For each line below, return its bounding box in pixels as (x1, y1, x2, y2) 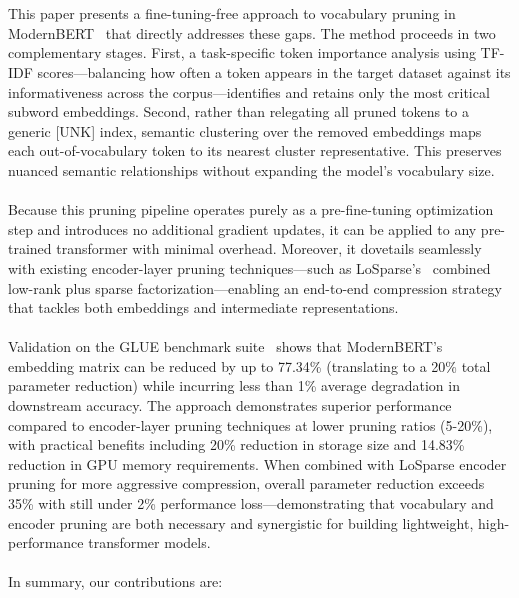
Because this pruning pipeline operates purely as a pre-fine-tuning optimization (8, 199, 494, 220)
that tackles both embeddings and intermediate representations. (8, 297, 399, 318)
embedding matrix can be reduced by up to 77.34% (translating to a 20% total (8, 355, 491, 376)
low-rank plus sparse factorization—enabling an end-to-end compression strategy (8, 277, 502, 298)
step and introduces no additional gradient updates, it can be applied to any (8, 218, 477, 239)
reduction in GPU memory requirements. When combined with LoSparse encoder (8, 453, 507, 474)
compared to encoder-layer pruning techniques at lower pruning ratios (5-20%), (8, 414, 493, 435)
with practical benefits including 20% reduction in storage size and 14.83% (8, 434, 465, 455)
